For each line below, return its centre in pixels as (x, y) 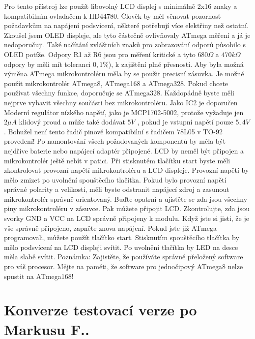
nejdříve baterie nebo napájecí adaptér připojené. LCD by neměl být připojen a (124, 150)
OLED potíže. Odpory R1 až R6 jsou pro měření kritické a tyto (100, 54)
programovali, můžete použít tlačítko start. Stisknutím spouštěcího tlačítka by (122, 237)
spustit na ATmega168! (39, 276)
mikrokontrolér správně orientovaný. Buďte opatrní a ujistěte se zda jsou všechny (126, 199)
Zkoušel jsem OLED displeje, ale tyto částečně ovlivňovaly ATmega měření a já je (127, 35)
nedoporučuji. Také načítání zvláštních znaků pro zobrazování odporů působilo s (125, 45)
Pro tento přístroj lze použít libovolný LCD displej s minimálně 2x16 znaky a (121, 6)
